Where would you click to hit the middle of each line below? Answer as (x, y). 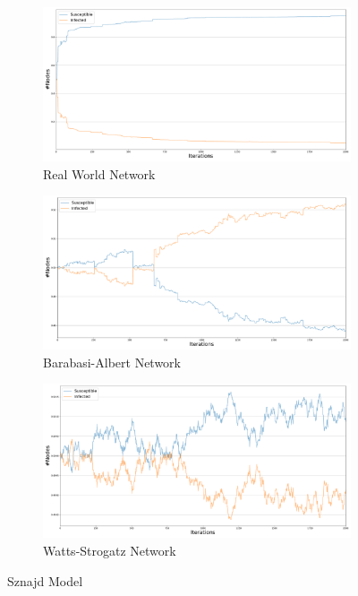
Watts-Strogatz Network (110, 550)
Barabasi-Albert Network (112, 362)
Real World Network (99, 173)
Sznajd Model (45, 580)
